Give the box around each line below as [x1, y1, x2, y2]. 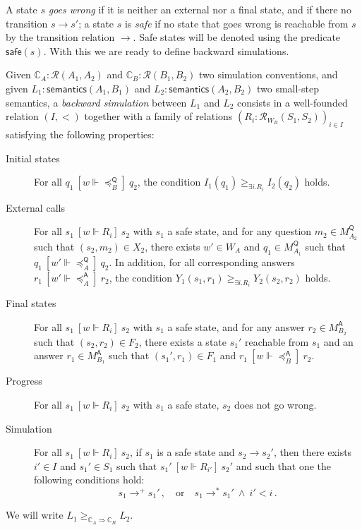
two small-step [256, 80, 319, 95]
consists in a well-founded [237, 95, 348, 109]
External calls [6, 200, 65, 215]
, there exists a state [138, 334, 227, 349]
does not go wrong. [234, 397, 317, 411]
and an [323, 334, 354, 349]
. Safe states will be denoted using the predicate [133, 30, 341, 44]
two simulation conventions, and [198, 67, 338, 82]
